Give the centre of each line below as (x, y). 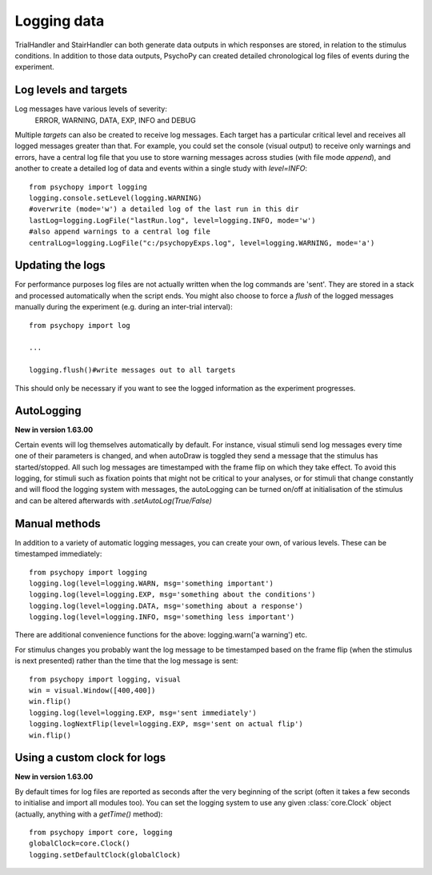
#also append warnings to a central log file (120, 232)
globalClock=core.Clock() (80, 843)
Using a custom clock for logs (90, 758)
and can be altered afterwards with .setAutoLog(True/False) (113, 501)
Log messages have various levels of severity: (91, 109)
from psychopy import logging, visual (105, 679)
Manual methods (58, 523)
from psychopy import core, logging (101, 833)
